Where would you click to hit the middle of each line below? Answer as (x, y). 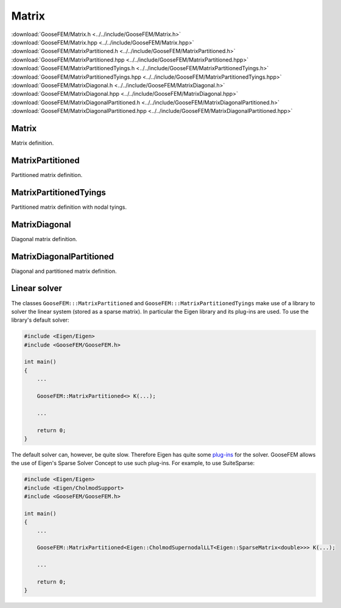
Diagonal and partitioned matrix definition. (64, 271)
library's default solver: (40, 320)
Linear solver (37, 288)
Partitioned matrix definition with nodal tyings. (69, 207)
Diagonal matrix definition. (44, 239)
